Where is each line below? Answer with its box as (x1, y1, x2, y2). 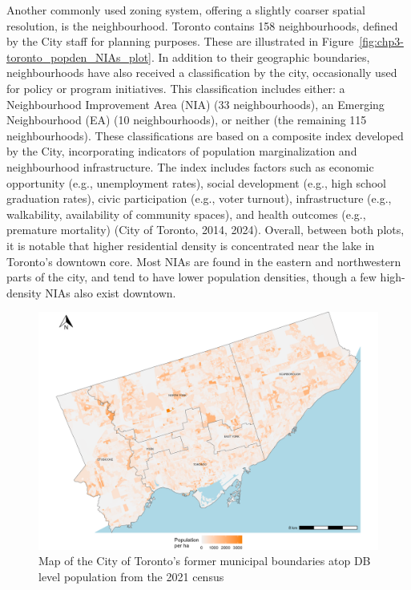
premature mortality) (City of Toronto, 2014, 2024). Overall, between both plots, (6, 221, 405, 238)
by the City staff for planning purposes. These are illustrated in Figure (6, 33, 354, 50)
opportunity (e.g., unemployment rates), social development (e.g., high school (6, 174, 386, 191)
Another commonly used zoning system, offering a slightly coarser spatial (6, 2, 365, 18)
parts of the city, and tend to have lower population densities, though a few (6, 269, 377, 285)
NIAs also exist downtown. (45, 284, 176, 301)
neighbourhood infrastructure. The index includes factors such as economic (6, 158, 374, 175)
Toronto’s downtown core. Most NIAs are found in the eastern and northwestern (6, 253, 401, 269)
